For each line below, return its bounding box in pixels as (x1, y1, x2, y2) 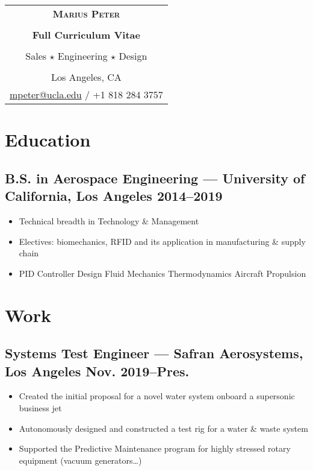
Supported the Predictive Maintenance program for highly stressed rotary (19, 442, 291, 455)
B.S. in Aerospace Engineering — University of (5, 168, 305, 187)
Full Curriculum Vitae (32, 28, 140, 42)
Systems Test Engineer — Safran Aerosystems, (5, 344, 303, 362)
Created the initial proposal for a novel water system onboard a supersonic (19, 390, 295, 402)
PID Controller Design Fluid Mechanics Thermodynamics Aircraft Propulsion (19, 267, 306, 279)
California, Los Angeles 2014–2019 (5, 186, 223, 205)
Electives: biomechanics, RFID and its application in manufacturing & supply (19, 235, 306, 247)
